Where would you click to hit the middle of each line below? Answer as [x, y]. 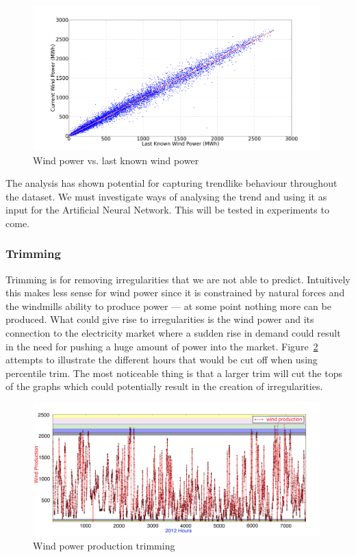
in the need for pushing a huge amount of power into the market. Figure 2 [162, 346]
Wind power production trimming [104, 545]
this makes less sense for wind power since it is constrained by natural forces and [175, 293]
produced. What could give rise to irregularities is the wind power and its [160, 319]
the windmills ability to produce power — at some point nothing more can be [168, 306]
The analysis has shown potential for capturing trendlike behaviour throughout [171, 183]
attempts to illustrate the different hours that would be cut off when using [162, 360]
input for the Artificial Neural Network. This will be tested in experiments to [167, 210]
